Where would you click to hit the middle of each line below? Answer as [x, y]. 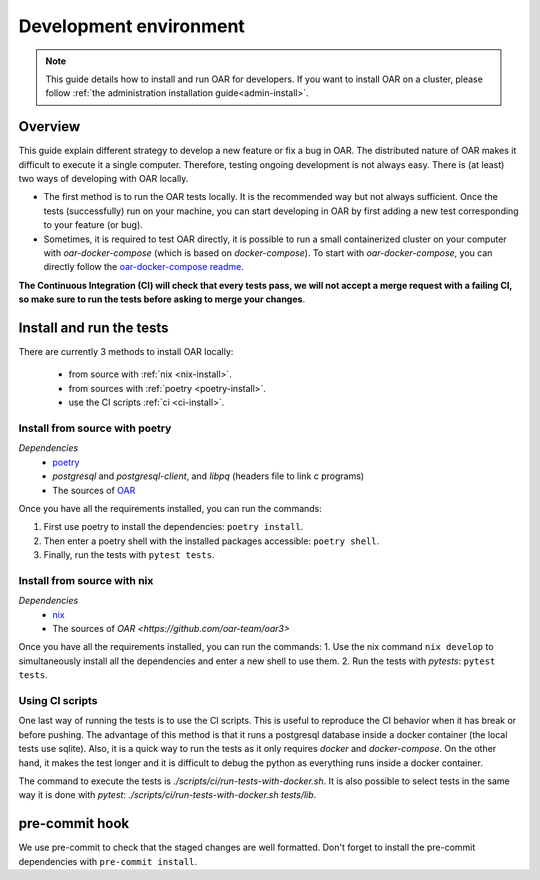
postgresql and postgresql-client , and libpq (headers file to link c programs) [208, 476]
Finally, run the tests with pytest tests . [129, 555]
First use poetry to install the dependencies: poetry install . [173, 527]
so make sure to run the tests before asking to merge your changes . [161, 299]
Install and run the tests [93, 327]
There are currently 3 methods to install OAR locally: [126, 352]
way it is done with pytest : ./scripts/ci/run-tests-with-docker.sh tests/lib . [167, 795]
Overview [49, 126]
